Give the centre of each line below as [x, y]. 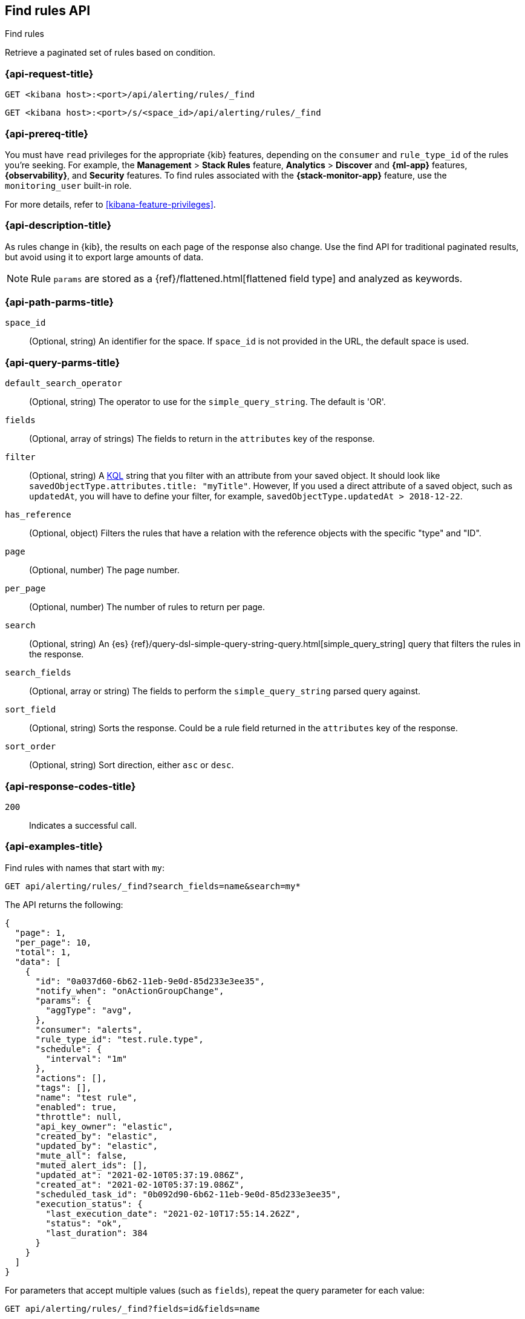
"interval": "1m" [86, 1058]
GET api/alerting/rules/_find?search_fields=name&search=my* [153, 886]
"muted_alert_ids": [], [92, 1165]
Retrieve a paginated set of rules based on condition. [110, 53]
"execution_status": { [89, 1204]
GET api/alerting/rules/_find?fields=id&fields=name [132, 1308]
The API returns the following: [64, 904]
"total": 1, [43, 952]
